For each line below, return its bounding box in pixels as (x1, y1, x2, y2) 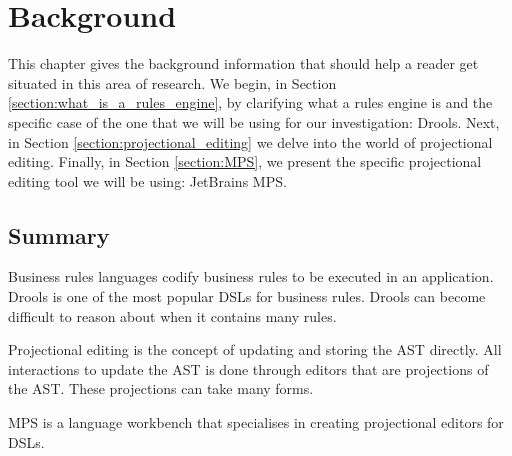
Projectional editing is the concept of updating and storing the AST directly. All (8, 339, 502, 360)
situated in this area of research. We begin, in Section (8, 72, 337, 93)
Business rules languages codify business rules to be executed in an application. (8, 266, 494, 287)
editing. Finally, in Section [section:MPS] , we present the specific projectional (8, 151, 482, 172)
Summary (8, 219, 110, 250)
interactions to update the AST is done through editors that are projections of (8, 358, 489, 379)
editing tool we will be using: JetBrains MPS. (8, 170, 287, 191)
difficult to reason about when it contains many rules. (8, 305, 337, 326)
